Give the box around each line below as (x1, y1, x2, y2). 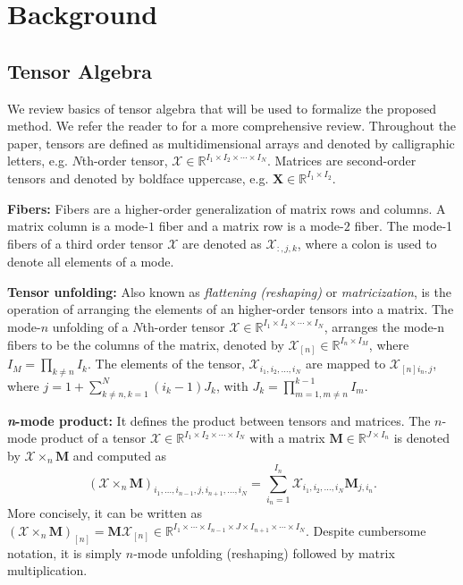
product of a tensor (40, 428, 147, 447)
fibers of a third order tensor (7, 233, 164, 252)
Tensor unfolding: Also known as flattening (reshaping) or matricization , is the (7, 282, 451, 301)
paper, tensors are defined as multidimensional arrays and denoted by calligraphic (7, 133, 455, 152)
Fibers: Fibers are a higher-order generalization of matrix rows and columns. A (7, 199, 446, 217)
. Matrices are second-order (266, 151, 417, 170)
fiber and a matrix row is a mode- (158, 216, 344, 235)
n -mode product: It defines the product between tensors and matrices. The (7, 411, 431, 429)
